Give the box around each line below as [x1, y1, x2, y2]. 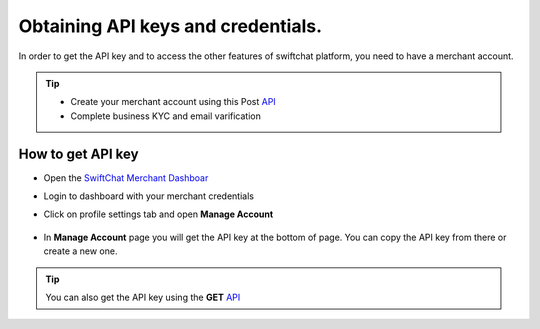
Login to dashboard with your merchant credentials [43, 190, 255, 202]
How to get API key [18, 145, 139, 162]
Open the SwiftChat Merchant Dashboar [43, 171, 209, 184]
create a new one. [43, 245, 118, 257]
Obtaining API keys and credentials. [18, 15, 323, 37]
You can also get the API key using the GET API [45, 291, 241, 303]
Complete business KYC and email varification [70, 110, 262, 122]
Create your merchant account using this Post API [70, 96, 277, 108]
